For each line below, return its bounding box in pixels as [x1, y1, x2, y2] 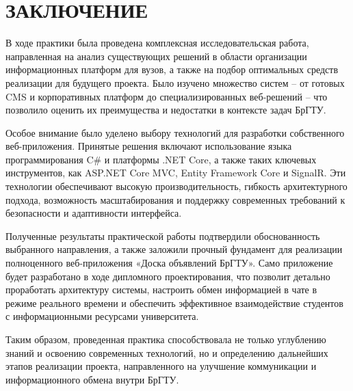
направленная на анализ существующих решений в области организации [5, 49, 307, 63]
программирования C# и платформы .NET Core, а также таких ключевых [5, 152, 317, 166]
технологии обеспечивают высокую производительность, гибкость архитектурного [5, 179, 348, 193]
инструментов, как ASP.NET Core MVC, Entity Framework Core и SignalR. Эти [5, 165, 346, 180]
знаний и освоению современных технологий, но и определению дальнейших [5, 345, 328, 360]
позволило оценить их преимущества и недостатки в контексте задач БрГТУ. [5, 103, 326, 117]
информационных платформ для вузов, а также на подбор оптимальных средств [5, 62, 338, 77]
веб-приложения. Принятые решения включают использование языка [5, 139, 292, 153]
